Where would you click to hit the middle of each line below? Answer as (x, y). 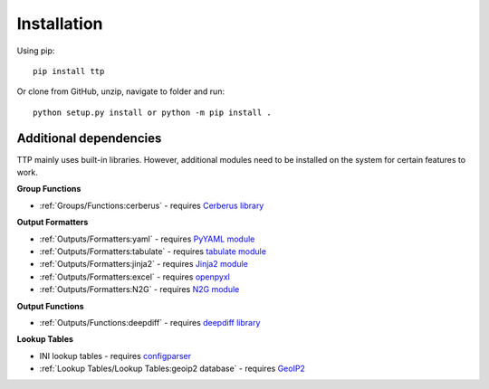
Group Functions (49, 189)
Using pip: (36, 51)
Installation (60, 24)
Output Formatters (53, 223)
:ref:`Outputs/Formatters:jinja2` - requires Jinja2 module (144, 264)
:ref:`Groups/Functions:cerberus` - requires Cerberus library (152, 205)
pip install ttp (69, 71)
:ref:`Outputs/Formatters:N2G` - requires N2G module (139, 289)
